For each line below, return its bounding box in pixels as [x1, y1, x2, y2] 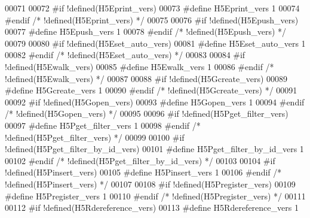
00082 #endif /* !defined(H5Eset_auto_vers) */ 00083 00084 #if [5, 49, 245, 61]
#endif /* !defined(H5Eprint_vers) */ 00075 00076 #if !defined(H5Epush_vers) [5, 13, 299, 26]
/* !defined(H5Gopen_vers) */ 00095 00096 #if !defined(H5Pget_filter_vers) [5, 107, 288, 120]
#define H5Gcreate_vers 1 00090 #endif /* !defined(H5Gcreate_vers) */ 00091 [5, 84, 297, 96]
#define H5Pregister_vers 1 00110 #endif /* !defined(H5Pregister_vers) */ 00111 [5, 189, 306, 202]
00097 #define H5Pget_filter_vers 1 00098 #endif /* [5, 119, 201, 131]
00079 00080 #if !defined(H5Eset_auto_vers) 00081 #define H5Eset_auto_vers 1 [5, 37, 306, 49]
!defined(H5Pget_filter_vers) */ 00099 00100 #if [5, 131, 185, 143]
